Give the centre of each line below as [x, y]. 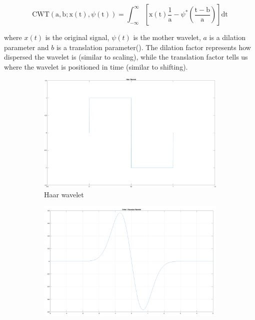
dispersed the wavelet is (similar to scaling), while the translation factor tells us [126, 57]
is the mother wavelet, [167, 37]
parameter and [26, 47]
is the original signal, [77, 37]
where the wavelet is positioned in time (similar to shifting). [96, 66]
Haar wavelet [64, 194]
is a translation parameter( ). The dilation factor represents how [153, 47]
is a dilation [227, 37]
